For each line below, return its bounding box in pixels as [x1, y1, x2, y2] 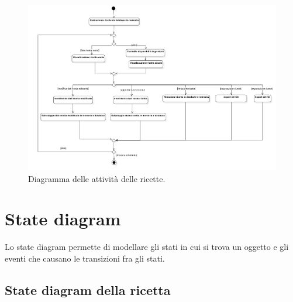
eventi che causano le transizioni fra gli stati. [5, 252, 165, 264]
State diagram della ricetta [5, 280, 171, 298]
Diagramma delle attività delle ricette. [28, 172, 166, 184]
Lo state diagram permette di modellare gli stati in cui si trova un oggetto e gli [5, 241, 289, 253]
